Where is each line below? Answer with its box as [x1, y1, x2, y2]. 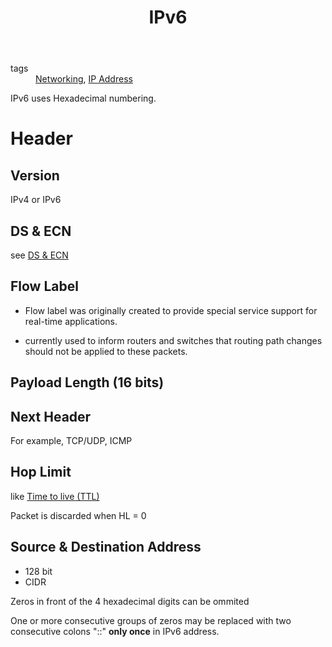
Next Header [10, 408, 92, 425]
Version [10, 167, 60, 184]
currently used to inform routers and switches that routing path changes [24, 334, 323, 346]
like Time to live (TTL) [10, 490, 100, 502]
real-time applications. [24, 315, 118, 327]
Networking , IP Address [35, 73, 133, 85]
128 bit [24, 565, 53, 577]
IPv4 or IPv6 [10, 194, 62, 206]
